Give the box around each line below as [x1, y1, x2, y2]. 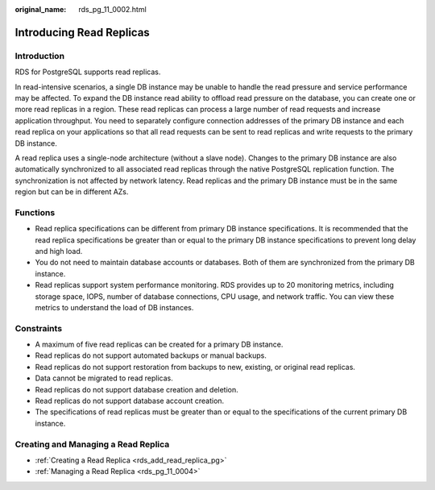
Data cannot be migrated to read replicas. [35, 373, 173, 383]
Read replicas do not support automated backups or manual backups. [35, 351, 267, 360]
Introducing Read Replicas [14, 25, 151, 39]
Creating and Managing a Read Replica [14, 438, 170, 450]
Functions [14, 206, 56, 218]
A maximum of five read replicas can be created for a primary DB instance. [35, 339, 284, 350]
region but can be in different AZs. [14, 187, 129, 197]
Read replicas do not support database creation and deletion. [35, 384, 239, 394]
